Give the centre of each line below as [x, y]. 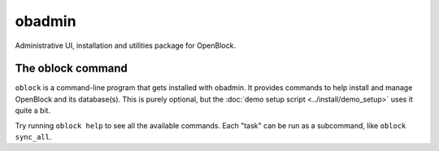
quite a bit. [33, 110]
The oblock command [71, 69]
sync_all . [33, 137]
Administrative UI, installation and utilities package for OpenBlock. [125, 45]
